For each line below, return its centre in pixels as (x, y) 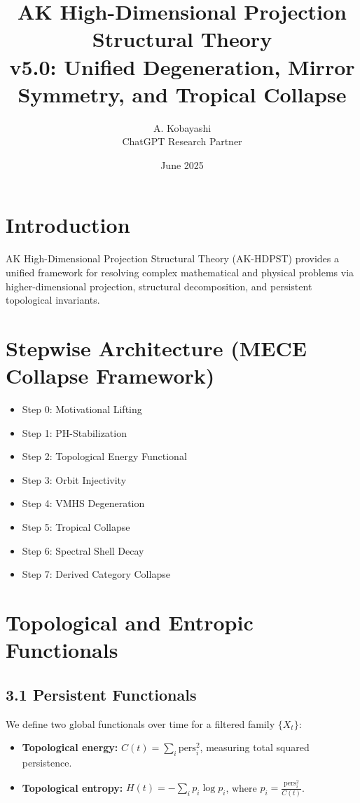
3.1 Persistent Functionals (101, 694)
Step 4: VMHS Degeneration (83, 503)
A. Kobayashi (182, 127)
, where (241, 787)
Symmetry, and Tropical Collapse (182, 94)
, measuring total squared (255, 747)
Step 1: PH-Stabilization (74, 432)
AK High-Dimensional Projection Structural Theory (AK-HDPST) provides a (173, 258)
